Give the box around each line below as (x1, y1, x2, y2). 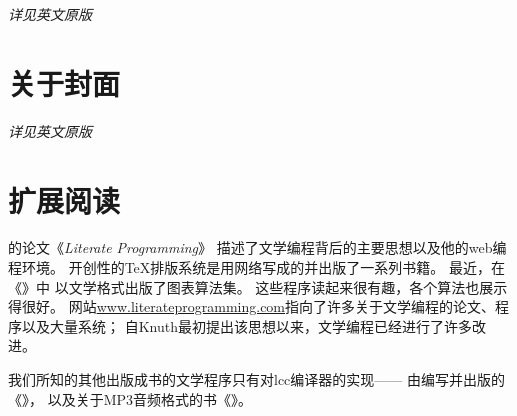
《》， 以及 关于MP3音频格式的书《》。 (8, 388, 253, 409)
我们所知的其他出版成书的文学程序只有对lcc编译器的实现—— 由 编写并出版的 (8, 369, 505, 389)
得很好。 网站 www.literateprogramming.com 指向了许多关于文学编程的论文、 (8, 296, 496, 317)
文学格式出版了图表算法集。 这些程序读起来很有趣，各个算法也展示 (68, 276, 508, 297)
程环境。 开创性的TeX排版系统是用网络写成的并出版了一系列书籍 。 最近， (8, 257, 491, 278)
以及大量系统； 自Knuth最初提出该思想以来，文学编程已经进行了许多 (21, 315, 472, 336)
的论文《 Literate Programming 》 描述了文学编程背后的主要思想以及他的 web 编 (8, 237, 507, 258)
